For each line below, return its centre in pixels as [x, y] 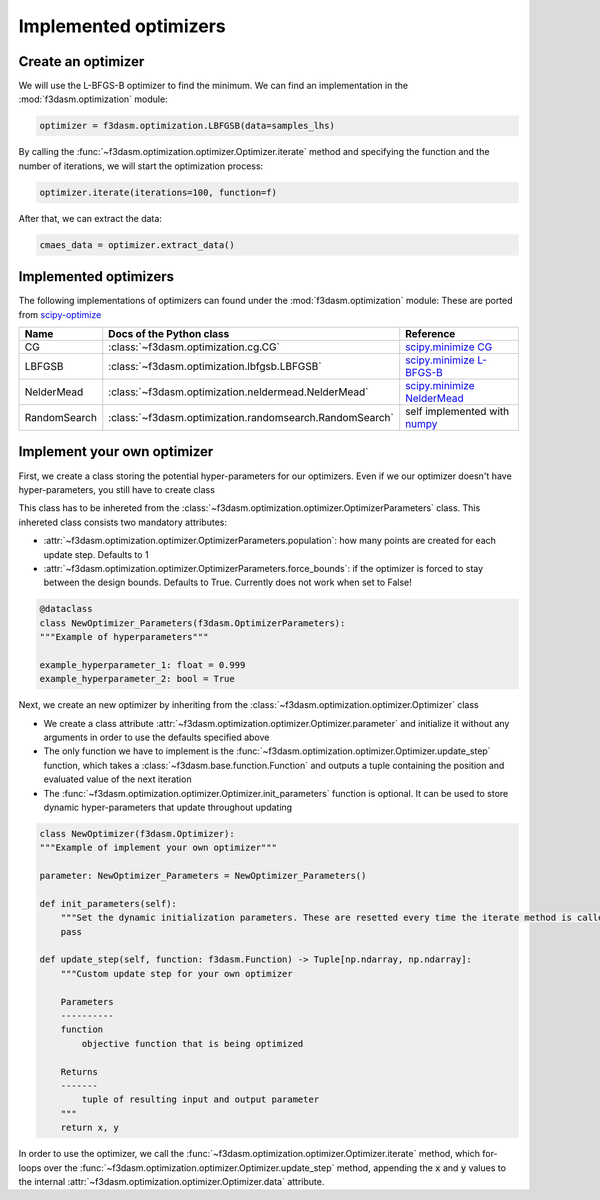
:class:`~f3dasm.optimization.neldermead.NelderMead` [238, 392]
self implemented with [457, 412]
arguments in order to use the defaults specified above [156, 737]
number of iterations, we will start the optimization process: [141, 166]
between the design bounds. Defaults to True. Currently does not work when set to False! [227, 582]
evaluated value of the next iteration [117, 779]
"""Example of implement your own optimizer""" [158, 848]
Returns [79, 1071]
